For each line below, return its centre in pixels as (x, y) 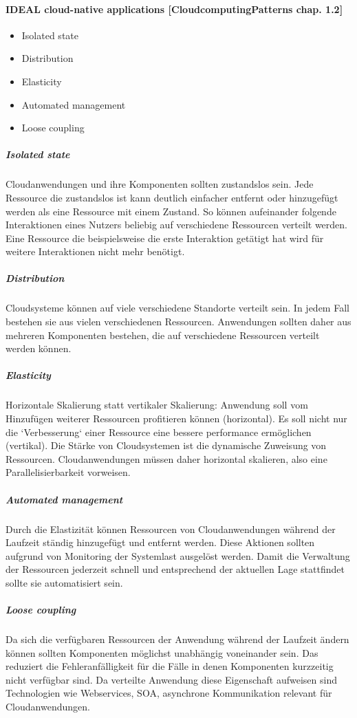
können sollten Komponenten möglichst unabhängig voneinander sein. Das (162, 652)
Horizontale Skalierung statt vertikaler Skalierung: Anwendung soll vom (157, 405)
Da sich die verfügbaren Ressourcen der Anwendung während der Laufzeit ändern (177, 639)
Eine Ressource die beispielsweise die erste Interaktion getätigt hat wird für (165, 238)
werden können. (39, 348)
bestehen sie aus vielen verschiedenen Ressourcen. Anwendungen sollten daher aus (178, 322)
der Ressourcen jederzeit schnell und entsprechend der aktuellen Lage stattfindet (175, 569)
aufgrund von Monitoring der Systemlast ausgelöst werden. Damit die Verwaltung (178, 555)
